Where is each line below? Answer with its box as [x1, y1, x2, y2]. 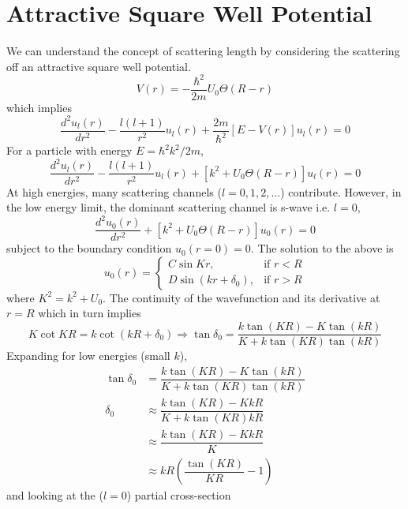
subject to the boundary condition [6, 240, 172, 256]
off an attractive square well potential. [6, 58, 191, 74]
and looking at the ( [6, 487, 103, 503]
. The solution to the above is [250, 240, 394, 256]
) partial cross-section [126, 487, 231, 503]
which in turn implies [38, 305, 141, 321]
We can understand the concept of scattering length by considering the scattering [6, 43, 400, 59]
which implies [6, 99, 72, 115]
